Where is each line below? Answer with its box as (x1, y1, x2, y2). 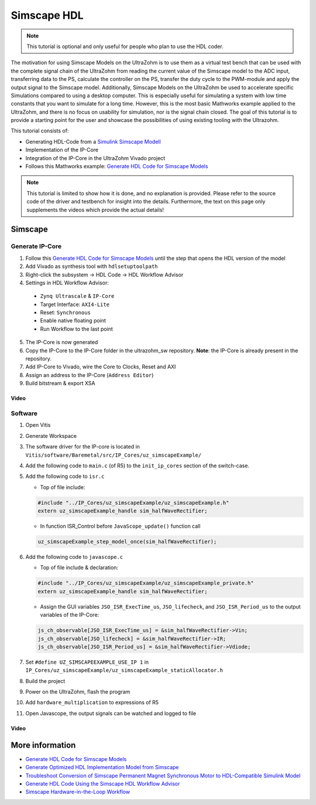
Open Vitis (25, 422, 51, 429)
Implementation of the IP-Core (25, 147, 99, 154)
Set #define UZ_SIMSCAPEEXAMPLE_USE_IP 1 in (25, 658, 149, 665)
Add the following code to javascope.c (25, 553, 123, 561)
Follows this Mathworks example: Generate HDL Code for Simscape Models (25, 163, 208, 170)
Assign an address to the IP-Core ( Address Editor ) (25, 371, 154, 378)
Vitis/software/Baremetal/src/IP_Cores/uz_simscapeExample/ (25, 451, 202, 458)
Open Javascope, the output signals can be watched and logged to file (25, 709, 196, 716)
